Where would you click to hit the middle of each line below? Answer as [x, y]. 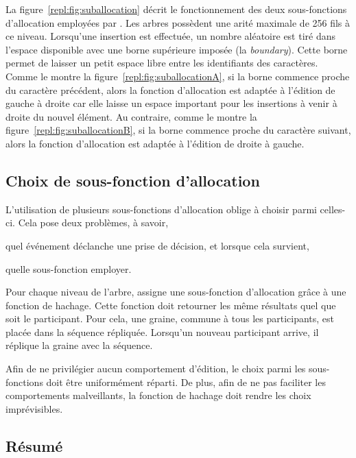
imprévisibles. [34, 408]
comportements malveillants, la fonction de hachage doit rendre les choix [158, 395]
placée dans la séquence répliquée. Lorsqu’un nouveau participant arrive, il [162, 332]
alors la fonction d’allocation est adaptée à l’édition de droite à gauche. [155, 143]
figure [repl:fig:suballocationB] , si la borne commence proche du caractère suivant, [178, 130]
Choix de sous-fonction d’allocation [133, 180]
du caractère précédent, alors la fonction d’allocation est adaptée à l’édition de [170, 89]
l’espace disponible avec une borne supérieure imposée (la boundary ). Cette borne [177, 49]
